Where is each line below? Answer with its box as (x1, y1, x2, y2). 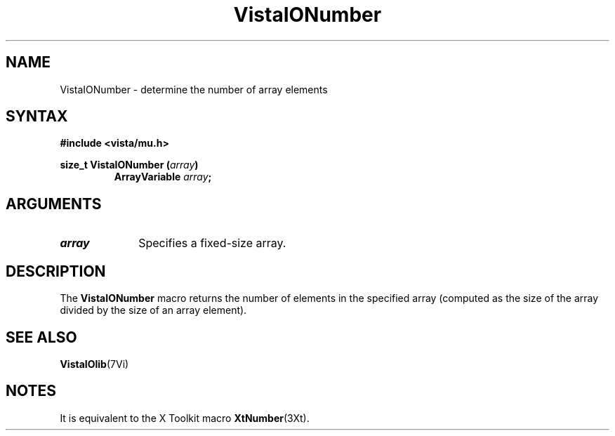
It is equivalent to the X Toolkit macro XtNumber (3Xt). (60, 411, 310, 424)
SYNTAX (6, 107, 68, 126)
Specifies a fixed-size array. (138, 236, 286, 251)
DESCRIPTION (6, 262, 106, 280)
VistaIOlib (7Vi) (60, 357, 129, 370)
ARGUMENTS (6, 194, 102, 213)
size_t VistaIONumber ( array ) (60, 159, 199, 171)
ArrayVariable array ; (114, 171, 212, 183)
